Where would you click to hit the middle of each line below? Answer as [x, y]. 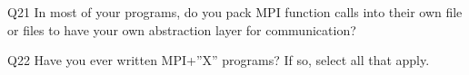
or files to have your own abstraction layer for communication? [182, 29]
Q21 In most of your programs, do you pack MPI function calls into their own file [235, 12]
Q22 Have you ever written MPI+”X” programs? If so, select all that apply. [219, 60]
